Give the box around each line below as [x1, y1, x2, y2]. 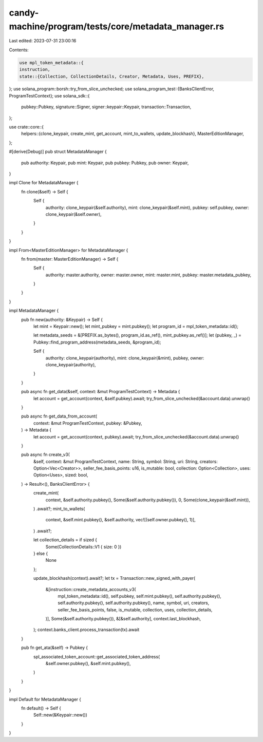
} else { [33, 551, 48, 556]
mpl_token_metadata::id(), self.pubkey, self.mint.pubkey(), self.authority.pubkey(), [57, 593, 222, 599]
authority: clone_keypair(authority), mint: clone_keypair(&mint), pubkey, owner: [45, 355, 205, 361]
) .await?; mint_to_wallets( [33, 506, 85, 512]
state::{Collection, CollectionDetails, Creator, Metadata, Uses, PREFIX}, [19, 74, 205, 79]
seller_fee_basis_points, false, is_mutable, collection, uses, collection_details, [57, 607, 213, 612]
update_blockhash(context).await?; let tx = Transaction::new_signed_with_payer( [33, 575, 196, 581]
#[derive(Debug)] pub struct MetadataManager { [9, 149, 107, 154]
